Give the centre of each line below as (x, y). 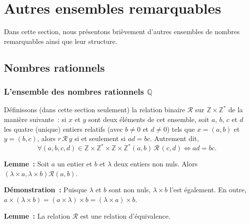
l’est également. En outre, (208, 190)
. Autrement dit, (175, 138)
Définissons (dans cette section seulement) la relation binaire (94, 110)
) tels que (181, 129)
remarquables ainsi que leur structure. (61, 41)
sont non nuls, (130, 190)
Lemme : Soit (27, 164)
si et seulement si (100, 138)
